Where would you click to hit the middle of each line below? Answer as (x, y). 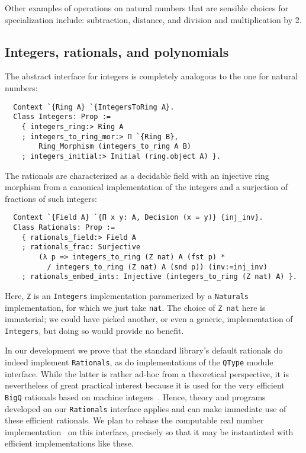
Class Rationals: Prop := (64, 227)
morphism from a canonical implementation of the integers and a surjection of (146, 187)
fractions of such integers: (51, 198)
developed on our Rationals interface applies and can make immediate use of (146, 408)
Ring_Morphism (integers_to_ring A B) (115, 147)
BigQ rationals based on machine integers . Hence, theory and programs (135, 396)
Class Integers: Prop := (62, 117)
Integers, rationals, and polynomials (117, 51)
